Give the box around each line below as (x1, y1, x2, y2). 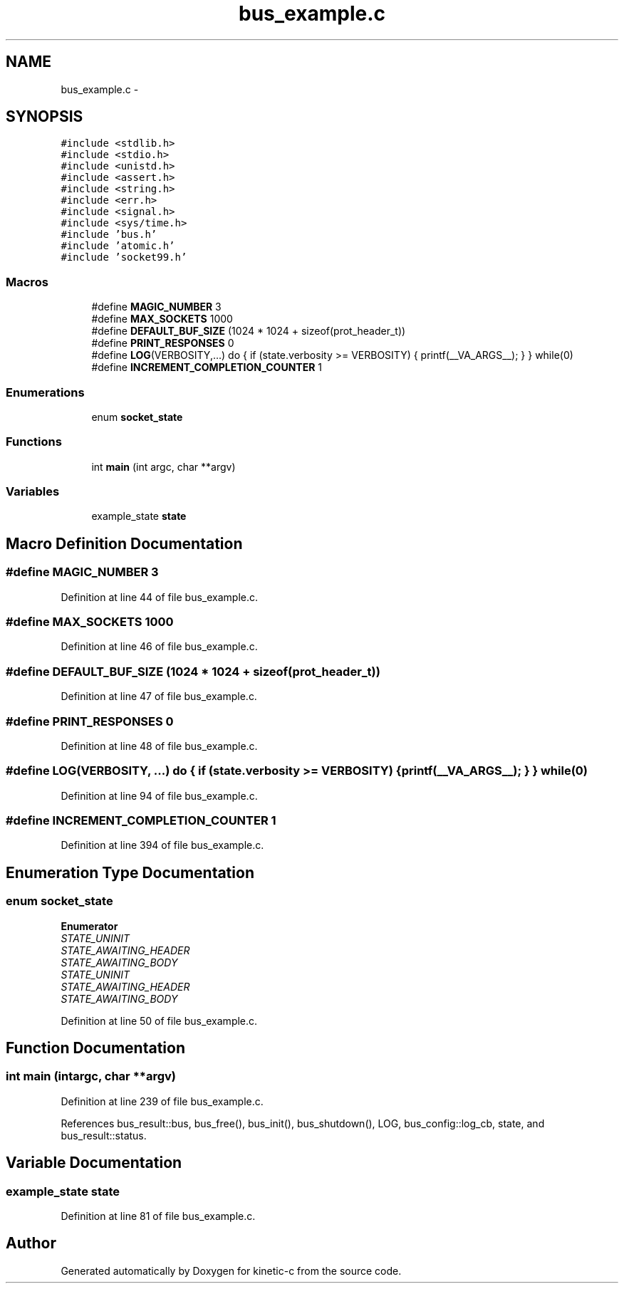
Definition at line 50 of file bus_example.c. (61, 1014, 258, 1027)
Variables (6, 484, 60, 499)
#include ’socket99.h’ (61, 251, 187, 263)
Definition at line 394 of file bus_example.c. (61, 839, 264, 852)
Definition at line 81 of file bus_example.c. (61, 1210, 256, 1223)
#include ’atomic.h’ (61, 240, 175, 252)
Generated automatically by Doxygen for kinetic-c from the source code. (61, 1264, 402, 1277)
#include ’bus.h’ (61, 229, 157, 241)
